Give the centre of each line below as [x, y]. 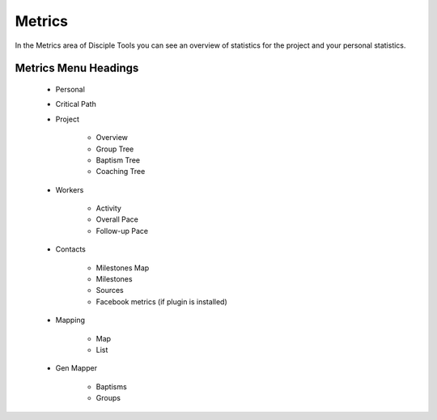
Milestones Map [123, 268]
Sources [110, 291]
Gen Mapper [76, 368]
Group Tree [115, 149]
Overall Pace [117, 219]
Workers [70, 189]
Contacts [71, 249]
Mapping [70, 320]
